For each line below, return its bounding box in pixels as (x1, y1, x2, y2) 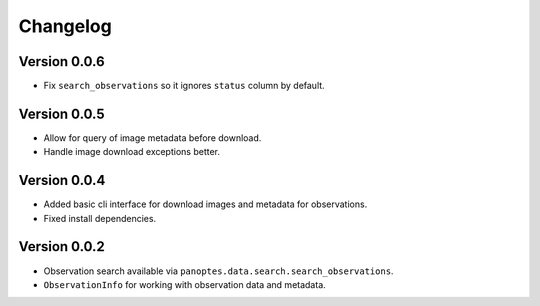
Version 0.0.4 (18, 172, 106, 189)
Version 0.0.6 (18, 53, 105, 70)
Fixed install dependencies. (43, 212, 157, 224)
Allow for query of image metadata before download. (43, 131, 262, 144)
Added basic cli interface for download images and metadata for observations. (43, 198, 368, 210)
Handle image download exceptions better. (43, 146, 220, 158)
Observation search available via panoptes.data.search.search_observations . (43, 265, 394, 277)
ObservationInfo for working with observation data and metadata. (43, 278, 327, 290)
